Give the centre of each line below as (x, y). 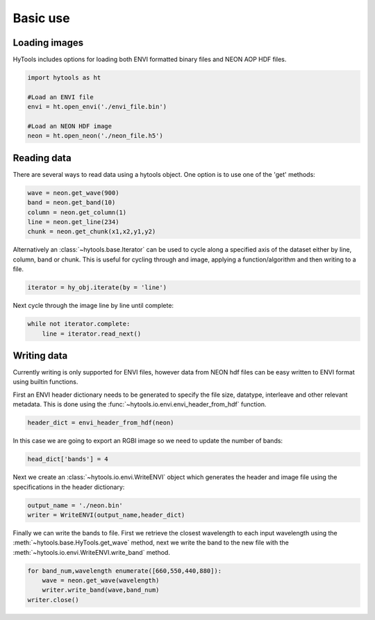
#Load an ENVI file (60, 97)
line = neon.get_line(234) (73, 222)
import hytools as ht (64, 78)
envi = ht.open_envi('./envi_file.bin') (97, 107)
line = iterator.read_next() (92, 334)
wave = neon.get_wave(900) (73, 193)
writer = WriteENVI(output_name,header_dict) (106, 515)
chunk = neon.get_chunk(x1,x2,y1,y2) (92, 232)
